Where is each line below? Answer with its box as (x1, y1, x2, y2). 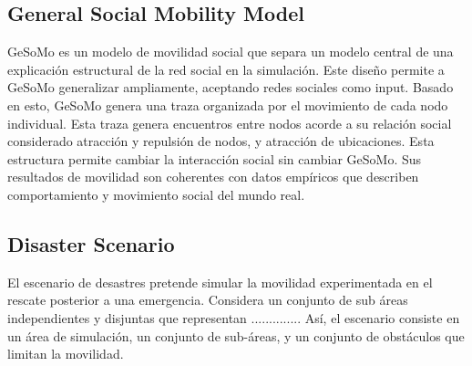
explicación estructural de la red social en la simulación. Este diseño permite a (7, 59, 445, 78)
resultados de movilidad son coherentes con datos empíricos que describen (7, 167, 419, 186)
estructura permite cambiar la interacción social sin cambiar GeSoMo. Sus (7, 149, 422, 168)
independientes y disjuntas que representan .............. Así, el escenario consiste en (7, 308, 460, 327)
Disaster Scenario (7, 229, 175, 257)
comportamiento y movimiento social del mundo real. (7, 184, 305, 204)
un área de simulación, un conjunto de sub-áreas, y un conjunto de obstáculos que (7, 326, 465, 345)
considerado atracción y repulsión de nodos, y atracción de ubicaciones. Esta (7, 131, 435, 151)
